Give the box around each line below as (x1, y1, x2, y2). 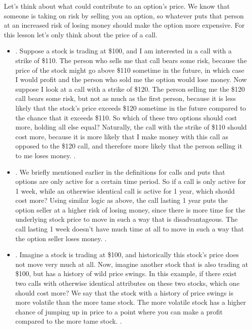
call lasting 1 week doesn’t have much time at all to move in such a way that (15, 224, 244, 234)
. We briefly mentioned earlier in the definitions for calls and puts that (15, 166, 225, 177)
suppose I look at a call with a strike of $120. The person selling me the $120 (15, 83, 245, 94)
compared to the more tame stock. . (15, 316, 122, 326)
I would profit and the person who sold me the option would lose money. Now (15, 74, 247, 84)
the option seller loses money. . (15, 233, 107, 243)
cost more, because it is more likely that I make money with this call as (15, 131, 229, 141)
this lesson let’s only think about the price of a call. (4, 29, 158, 39)
